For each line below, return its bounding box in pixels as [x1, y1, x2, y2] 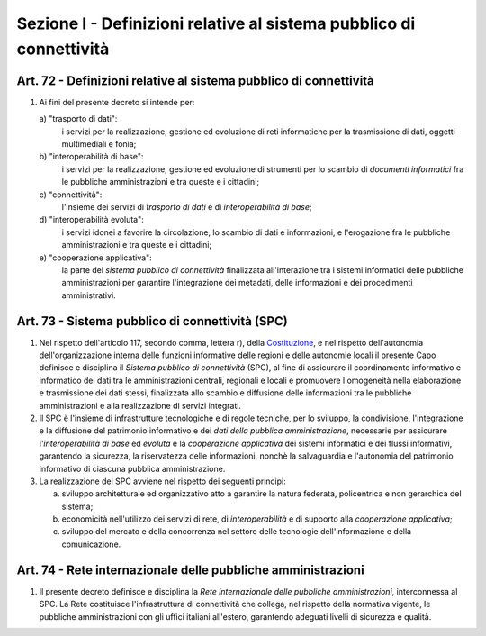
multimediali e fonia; [61, 139, 137, 150]
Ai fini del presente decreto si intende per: [39, 96, 195, 107]
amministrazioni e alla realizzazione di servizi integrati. [39, 400, 242, 411]
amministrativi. [61, 289, 116, 301]
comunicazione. [61, 539, 121, 550]
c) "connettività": [39, 189, 103, 200]
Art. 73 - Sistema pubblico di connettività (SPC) [16, 313, 288, 329]
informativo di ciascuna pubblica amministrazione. [39, 463, 226, 474]
